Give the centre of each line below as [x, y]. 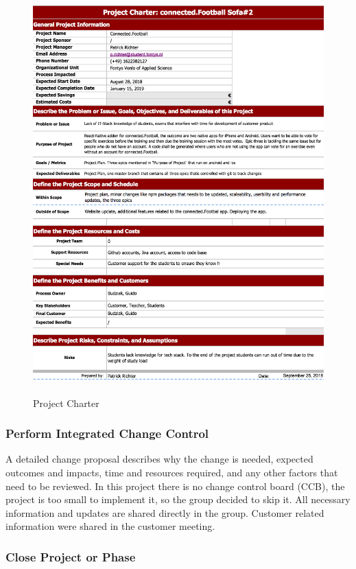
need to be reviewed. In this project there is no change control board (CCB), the [175, 486]
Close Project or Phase [71, 556]
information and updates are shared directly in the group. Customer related [165, 512]
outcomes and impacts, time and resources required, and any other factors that [172, 472]
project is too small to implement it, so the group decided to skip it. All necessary [178, 499]
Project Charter [66, 403]
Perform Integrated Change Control [107, 433]
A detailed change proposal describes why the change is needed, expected [159, 459]
